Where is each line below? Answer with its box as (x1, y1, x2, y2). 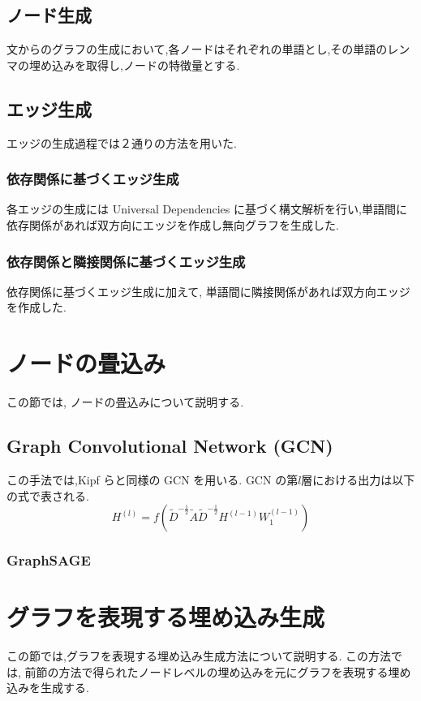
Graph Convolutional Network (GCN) (6, 433, 333, 458)
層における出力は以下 (301, 471, 415, 488)
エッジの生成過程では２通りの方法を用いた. (6, 134, 237, 151)
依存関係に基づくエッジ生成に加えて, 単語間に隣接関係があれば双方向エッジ (6, 282, 410, 299)
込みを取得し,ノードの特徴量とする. (51, 56, 240, 73)
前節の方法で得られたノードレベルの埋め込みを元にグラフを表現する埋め (24, 663, 411, 680)
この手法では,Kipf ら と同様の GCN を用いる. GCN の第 (6, 471, 299, 488)
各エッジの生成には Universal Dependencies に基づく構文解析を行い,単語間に (6, 200, 407, 217)
